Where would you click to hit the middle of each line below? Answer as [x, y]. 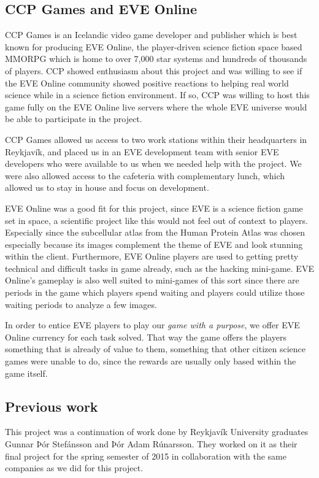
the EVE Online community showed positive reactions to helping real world [147, 83]
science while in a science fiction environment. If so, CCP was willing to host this [157, 95]
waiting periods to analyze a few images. [81, 304]
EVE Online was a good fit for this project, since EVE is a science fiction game [154, 208]
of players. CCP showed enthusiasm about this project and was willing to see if [154, 70]
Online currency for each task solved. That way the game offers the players [146, 337]
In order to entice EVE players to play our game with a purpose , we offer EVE [152, 325]
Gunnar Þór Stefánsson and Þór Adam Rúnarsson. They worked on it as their [151, 444]
